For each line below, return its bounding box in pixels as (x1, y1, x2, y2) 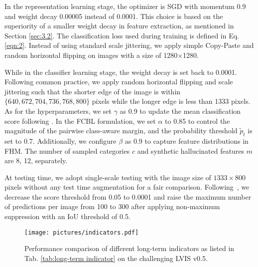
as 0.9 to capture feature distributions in (125, 135, 249, 146)
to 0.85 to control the (165, 115, 230, 126)
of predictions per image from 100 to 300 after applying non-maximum (4, 201, 220, 212)
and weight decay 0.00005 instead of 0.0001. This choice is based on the (4, 10, 223, 21)
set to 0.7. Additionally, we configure (4, 135, 117, 146)
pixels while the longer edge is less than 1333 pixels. (92, 96, 251, 106)
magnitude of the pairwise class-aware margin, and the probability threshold (4, 125, 238, 136)
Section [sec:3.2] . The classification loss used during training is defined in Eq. (4, 30, 240, 40)
